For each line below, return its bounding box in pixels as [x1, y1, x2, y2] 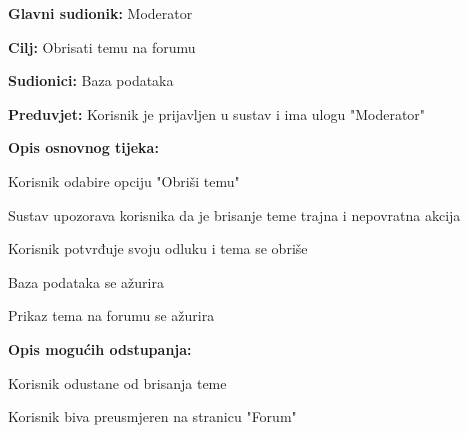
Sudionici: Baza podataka [8, 70, 174, 91]
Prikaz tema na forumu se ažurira [8, 305, 215, 326]
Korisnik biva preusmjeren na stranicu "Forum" [8, 406, 297, 427]
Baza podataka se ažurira [8, 271, 164, 292]
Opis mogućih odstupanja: [8, 338, 192, 359]
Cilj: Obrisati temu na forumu [8, 36, 196, 57]
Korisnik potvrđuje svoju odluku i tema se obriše [8, 238, 308, 259]
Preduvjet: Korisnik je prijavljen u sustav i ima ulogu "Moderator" [8, 103, 426, 124]
